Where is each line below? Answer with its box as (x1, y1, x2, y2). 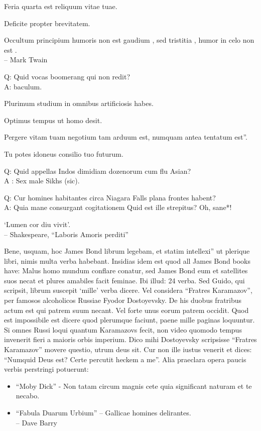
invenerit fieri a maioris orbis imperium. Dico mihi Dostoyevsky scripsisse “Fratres (4, 334, 257, 345)
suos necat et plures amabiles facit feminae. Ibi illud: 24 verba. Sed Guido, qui (4, 275, 245, 285)
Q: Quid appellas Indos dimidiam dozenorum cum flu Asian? (4, 165, 191, 176)
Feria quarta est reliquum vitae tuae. (4, 1, 117, 11)
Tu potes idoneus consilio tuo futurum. (4, 148, 123, 159)
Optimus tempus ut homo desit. (4, 115, 102, 125)
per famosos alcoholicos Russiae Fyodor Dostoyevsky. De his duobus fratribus (4, 295, 242, 305)
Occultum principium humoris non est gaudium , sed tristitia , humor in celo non (4, 35, 254, 45)
